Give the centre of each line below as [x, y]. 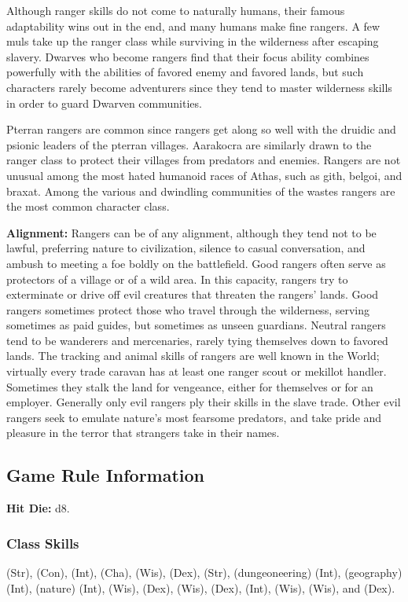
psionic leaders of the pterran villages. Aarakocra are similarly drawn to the [189, 144]
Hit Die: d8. [38, 508]
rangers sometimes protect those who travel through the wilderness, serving [188, 309]
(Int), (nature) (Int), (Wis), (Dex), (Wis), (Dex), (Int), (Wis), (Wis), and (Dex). [201, 587]
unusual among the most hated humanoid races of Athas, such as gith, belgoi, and [204, 175]
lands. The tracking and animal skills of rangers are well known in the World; [193, 356]
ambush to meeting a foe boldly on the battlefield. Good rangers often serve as [196, 263]
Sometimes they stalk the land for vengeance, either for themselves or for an [190, 386]
